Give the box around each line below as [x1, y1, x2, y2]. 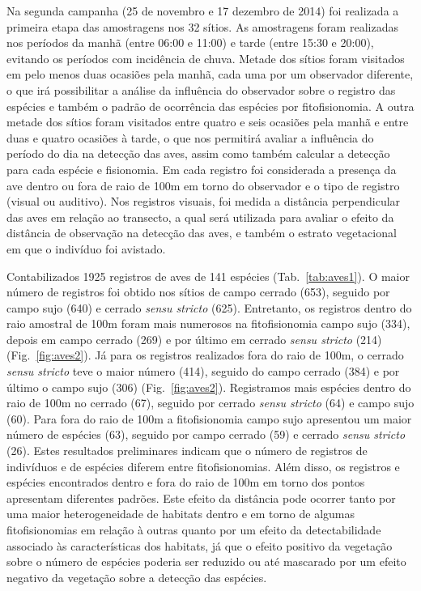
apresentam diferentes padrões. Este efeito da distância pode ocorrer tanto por [6, 489, 396, 506]
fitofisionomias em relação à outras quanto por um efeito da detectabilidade [6, 521, 381, 538]
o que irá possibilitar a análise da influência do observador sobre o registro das [6, 81, 396, 98]
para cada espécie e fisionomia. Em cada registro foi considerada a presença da [6, 160, 397, 177]
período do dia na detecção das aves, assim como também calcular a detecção [6, 145, 390, 162]
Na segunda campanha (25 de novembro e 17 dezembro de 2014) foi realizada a [6, 2, 399, 19]
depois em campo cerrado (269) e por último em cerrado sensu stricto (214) [6, 330, 382, 347]
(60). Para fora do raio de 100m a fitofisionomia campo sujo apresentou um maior [6, 410, 412, 427]
